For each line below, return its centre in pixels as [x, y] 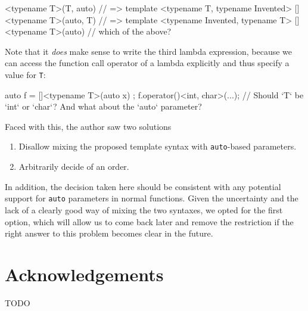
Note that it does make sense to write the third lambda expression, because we [148, 51]
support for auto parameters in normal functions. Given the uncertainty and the [152, 198]
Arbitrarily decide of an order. [74, 167]
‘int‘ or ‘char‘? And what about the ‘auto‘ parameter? [103, 106]
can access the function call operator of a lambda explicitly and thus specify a [147, 63]
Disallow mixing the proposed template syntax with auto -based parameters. [158, 146]
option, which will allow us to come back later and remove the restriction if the [149, 221]
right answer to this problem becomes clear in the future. [109, 233]
